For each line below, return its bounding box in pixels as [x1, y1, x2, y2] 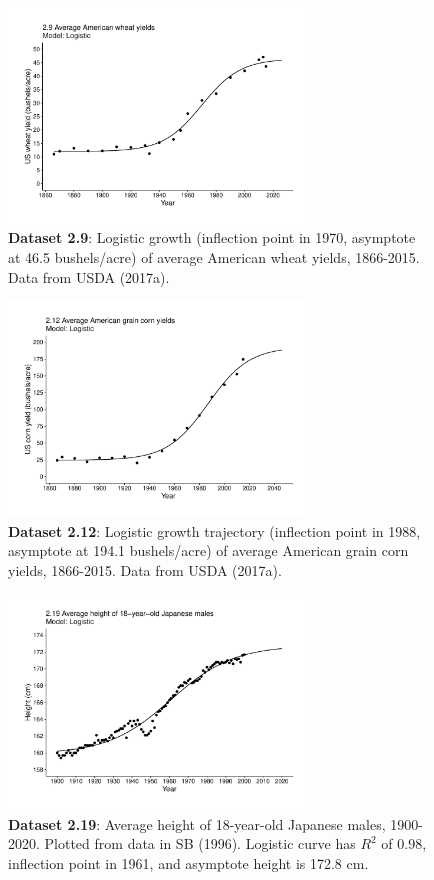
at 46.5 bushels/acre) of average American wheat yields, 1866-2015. [8, 247, 420, 268]
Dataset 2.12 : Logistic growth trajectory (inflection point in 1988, [8, 520, 421, 541]
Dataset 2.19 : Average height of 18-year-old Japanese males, [8, 813, 386, 834]
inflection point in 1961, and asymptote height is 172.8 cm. [8, 853, 369, 874]
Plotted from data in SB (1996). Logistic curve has [44, 833, 356, 854]
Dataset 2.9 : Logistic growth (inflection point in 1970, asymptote [8, 227, 416, 248]
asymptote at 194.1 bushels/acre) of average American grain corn [8, 540, 409, 561]
